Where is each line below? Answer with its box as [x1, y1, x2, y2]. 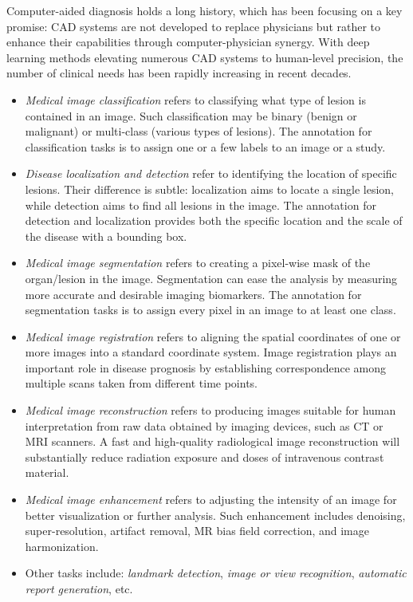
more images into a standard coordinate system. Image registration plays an [25, 344, 397, 360]
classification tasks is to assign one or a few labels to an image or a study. [25, 138, 386, 155]
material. [25, 464, 69, 481]
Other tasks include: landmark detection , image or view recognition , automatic [25, 565, 407, 581]
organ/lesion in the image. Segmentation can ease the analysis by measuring [25, 270, 398, 286]
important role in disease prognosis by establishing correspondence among [25, 359, 387, 376]
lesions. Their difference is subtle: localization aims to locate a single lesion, [25, 180, 394, 197]
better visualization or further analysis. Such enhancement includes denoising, [25, 506, 406, 523]
